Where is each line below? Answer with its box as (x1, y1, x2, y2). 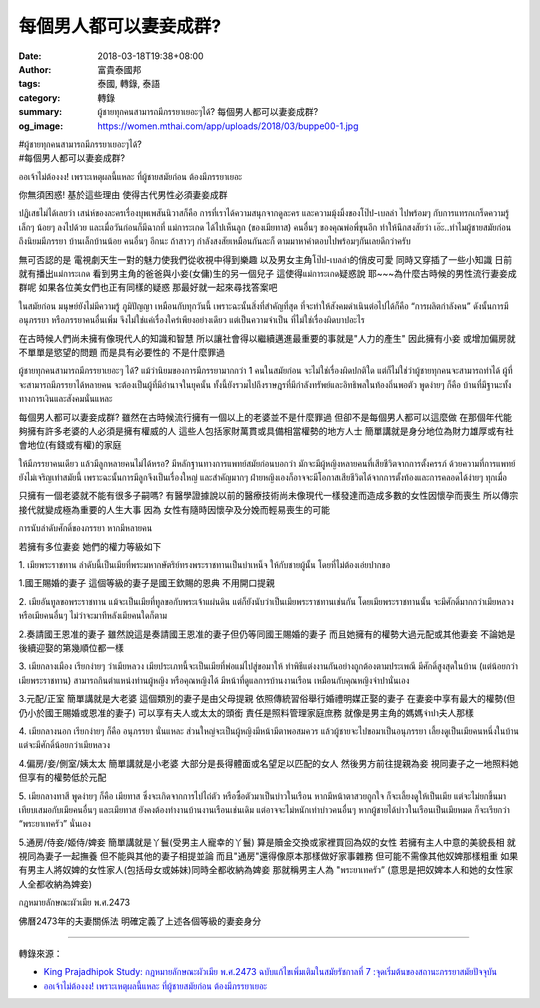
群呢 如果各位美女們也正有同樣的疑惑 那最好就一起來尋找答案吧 (18, 281, 278, 294)
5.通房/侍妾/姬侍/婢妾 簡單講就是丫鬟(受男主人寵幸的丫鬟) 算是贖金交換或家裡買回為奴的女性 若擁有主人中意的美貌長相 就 (18, 836, 517, 848)
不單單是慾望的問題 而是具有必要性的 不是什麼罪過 (18, 346, 225, 358)
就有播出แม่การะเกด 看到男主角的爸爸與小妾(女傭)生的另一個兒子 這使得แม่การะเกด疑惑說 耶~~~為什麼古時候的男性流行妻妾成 (18, 268, 517, 280)
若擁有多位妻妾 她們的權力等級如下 (18, 540, 162, 552)
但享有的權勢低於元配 (18, 771, 107, 784)
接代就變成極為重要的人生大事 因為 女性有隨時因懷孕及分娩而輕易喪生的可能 (18, 503, 330, 515)
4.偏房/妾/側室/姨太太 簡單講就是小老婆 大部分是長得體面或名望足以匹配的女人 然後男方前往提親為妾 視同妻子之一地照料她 (18, 757, 519, 769)
